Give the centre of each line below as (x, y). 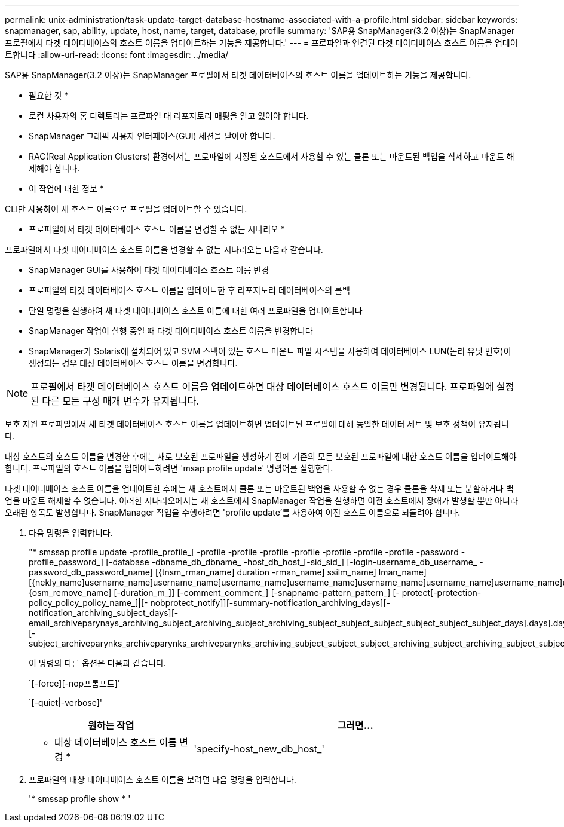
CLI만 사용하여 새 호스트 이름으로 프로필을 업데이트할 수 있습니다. (126, 209)
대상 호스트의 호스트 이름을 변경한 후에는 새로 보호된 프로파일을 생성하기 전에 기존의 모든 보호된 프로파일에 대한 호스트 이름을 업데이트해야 (261, 456)
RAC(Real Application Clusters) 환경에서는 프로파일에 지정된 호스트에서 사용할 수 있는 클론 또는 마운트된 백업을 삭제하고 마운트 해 (272, 156)
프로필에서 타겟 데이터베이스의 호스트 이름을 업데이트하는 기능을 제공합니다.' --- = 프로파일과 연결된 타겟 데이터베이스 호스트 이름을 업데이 (261, 43)
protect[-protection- (442, 592)
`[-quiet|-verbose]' (66, 702)
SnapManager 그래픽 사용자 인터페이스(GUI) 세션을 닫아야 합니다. (152, 136)
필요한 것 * (49, 95)
